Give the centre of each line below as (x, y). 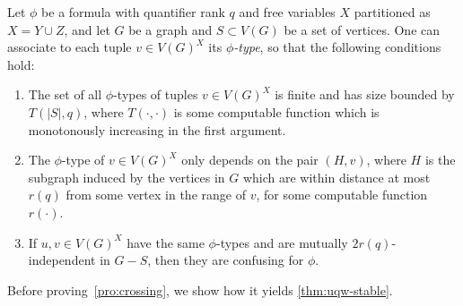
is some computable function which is (276, 111)
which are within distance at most (336, 177)
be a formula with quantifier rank (133, 12)
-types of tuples (156, 94)
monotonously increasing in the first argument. (157, 129)
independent (62, 260)
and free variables (287, 12)
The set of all (65, 94)
